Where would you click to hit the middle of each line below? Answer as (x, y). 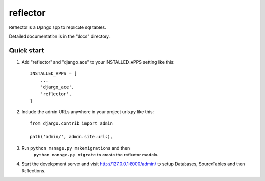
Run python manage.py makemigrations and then (76, 148)
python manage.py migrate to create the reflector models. (96, 155)
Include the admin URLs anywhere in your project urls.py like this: (88, 112)
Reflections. (33, 170)
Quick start (26, 50)
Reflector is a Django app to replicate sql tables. (57, 27)
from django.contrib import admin (71, 123)
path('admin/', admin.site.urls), (71, 137)
